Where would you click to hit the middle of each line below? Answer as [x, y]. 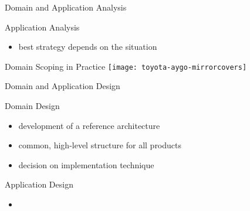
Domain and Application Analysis [66, 7]
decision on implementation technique [86, 164]
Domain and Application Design [62, 86]
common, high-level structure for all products [100, 145]
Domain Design [32, 106]
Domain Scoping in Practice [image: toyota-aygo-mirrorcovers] [126, 66]
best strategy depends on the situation [88, 47]
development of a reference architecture [89, 125]
